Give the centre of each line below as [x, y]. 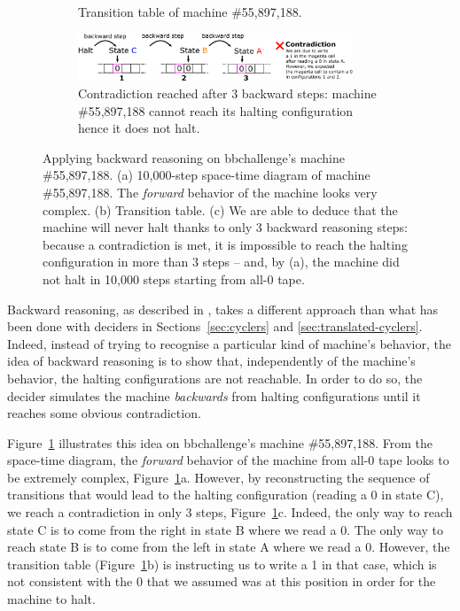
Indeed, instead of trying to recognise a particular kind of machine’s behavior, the [229, 343]
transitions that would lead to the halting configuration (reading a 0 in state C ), [226, 495]
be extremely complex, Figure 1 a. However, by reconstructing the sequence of [218, 477]
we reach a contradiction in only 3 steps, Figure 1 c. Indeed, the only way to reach [230, 512]
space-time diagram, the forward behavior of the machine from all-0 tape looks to [228, 460]
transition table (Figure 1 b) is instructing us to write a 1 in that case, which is [222, 564]
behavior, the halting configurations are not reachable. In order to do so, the [215, 378]
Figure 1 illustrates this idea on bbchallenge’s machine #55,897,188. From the [220, 442]
